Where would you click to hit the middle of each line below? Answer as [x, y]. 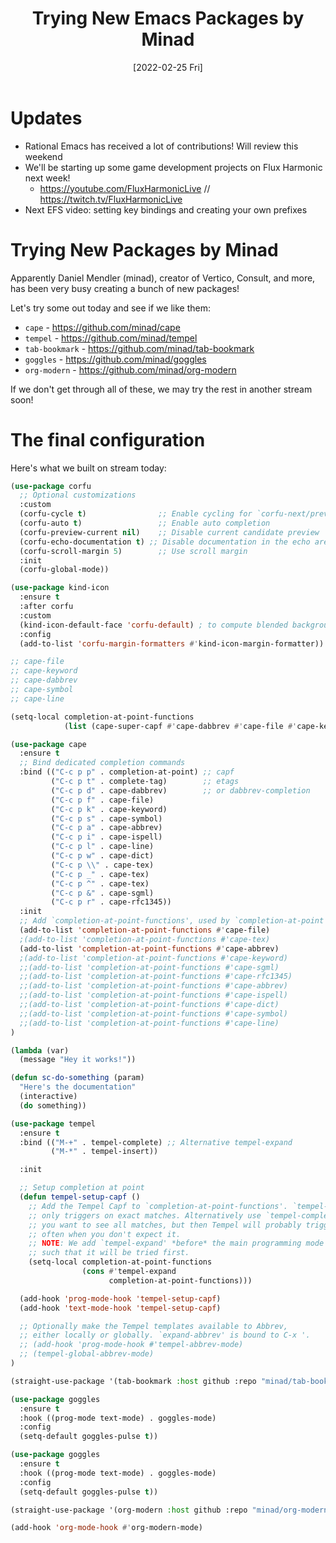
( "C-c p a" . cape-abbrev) [106, 828]
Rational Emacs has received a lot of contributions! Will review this [161, 146]
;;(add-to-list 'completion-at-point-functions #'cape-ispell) [153, 995]
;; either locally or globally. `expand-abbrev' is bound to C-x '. [165, 1335]
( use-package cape [48, 744]
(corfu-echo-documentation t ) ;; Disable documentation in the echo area [176, 542]
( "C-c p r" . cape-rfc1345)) [111, 902]
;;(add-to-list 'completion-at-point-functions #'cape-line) [149, 1023]
